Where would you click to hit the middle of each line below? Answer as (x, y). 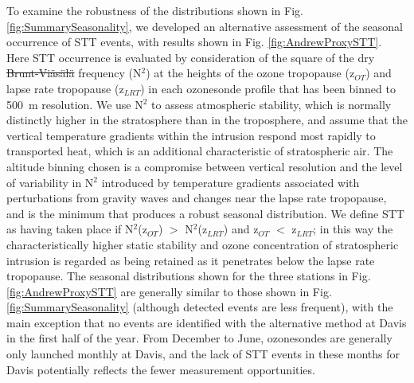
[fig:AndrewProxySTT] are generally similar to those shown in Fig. (169, 291)
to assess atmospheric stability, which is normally (271, 104)
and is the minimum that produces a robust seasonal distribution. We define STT (205, 213)
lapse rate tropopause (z (65, 88)
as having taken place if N (70, 229)
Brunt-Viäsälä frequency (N (74, 73)
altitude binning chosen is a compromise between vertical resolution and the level (205, 166)
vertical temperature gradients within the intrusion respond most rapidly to (191, 135)
